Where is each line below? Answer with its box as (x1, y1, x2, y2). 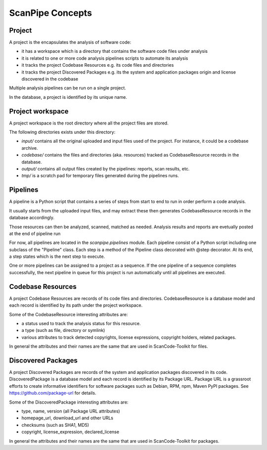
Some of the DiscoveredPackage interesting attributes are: (9, 399, 129, 405)
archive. (21, 145, 38, 151)
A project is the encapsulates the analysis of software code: (9, 40, 131, 45)
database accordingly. (9, 215, 54, 221)
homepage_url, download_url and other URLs (21, 415, 114, 421)
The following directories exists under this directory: (9, 129, 116, 135)
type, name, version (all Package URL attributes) (21, 408, 121, 414)
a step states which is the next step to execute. (9, 253, 105, 259)
